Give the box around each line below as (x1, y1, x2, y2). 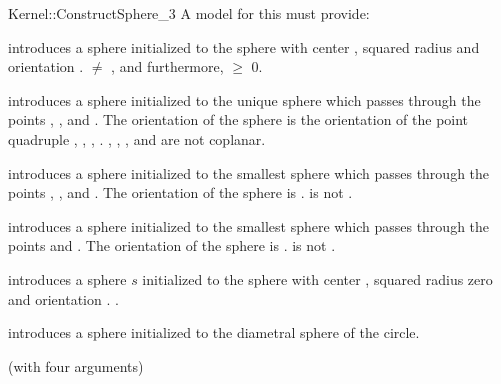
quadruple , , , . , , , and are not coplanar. (8, 128, 266, 149)
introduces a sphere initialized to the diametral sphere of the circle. (8, 322, 420, 343)
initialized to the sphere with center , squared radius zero (142, 268, 493, 289)
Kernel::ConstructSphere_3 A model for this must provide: (8, 3, 370, 23)
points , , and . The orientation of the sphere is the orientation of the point (8, 109, 469, 130)
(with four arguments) (8, 355, 144, 376)
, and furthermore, (111, 56, 224, 77)
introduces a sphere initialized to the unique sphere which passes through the (8, 89, 481, 110)
